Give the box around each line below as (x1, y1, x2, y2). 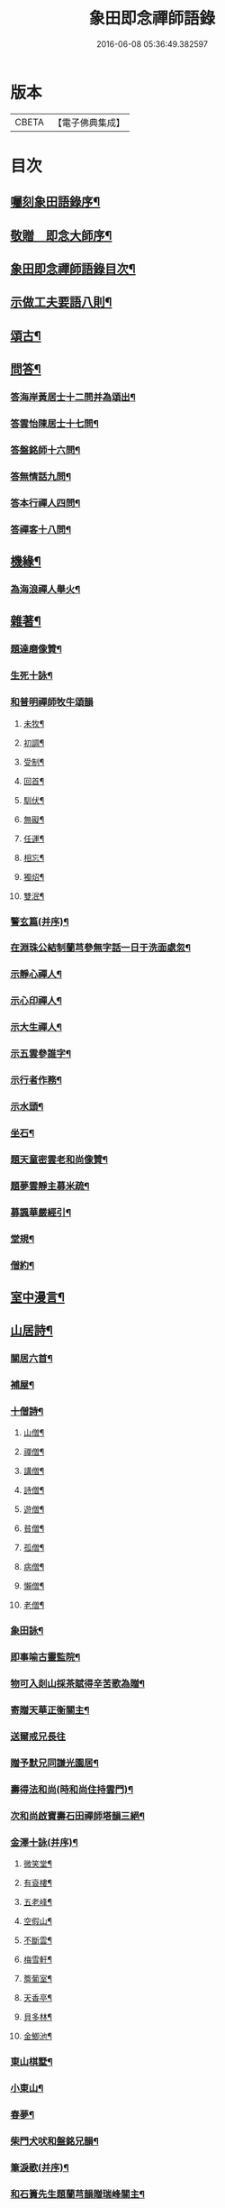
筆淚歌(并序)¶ (10, 2161, 69, 2174)
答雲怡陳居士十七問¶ (10, 417, 100, 430)
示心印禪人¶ (10, 994, 62, 1007)
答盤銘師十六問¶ (10, 444, 81, 456)
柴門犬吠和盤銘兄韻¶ (10, 2134, 100, 2147)
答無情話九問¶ (10, 470, 71, 482)
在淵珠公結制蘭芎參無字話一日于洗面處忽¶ (10, 941, 192, 954)
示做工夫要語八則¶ (10, 295, 112, 310)
